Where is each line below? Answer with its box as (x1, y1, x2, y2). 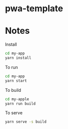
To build (5, 87, 21, 93)
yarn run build (5, 101, 36, 106)
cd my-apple (5, 96, 29, 102)
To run (5, 64, 18, 70)
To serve (5, 110, 23, 116)
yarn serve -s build (5, 119, 47, 125)
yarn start (5, 78, 27, 83)
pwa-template (5, 3, 63, 14)
